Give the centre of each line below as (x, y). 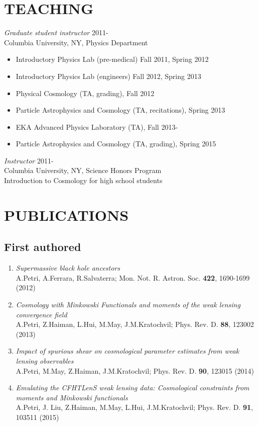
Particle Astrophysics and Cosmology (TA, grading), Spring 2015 (116, 144)
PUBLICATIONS (67, 215)
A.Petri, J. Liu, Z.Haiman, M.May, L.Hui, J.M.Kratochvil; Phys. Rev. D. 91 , (134, 407)
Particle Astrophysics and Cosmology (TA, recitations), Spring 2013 (120, 110)
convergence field (41, 314)
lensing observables (45, 360)
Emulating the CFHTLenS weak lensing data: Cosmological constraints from (133, 388)
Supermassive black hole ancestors (68, 268)
